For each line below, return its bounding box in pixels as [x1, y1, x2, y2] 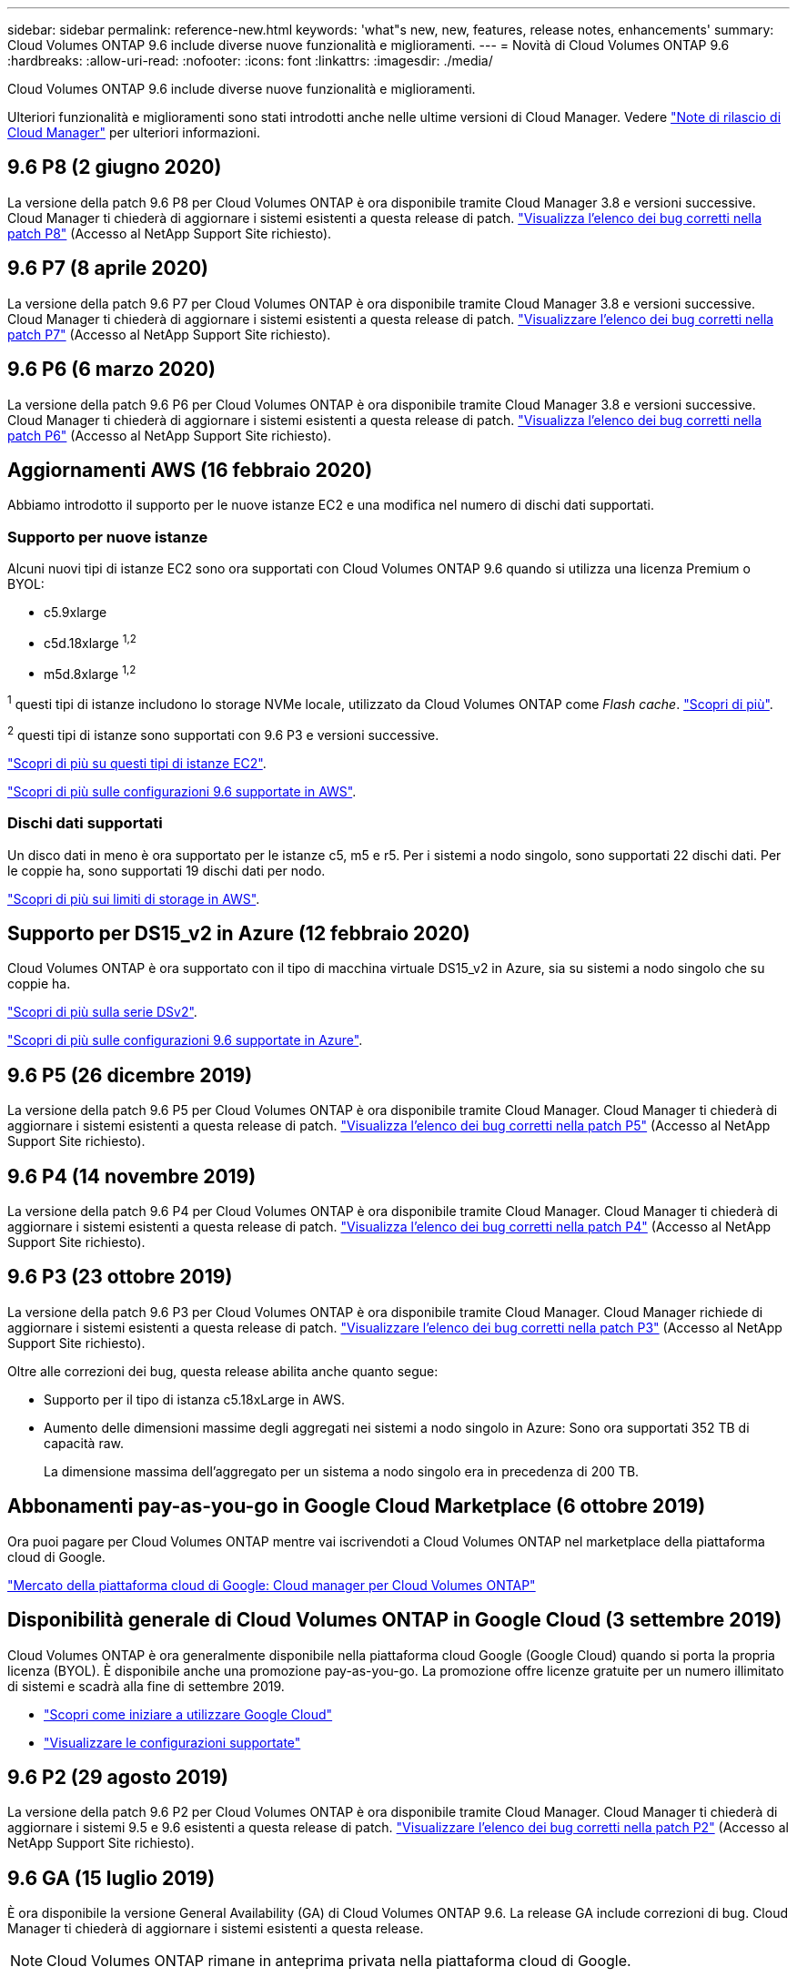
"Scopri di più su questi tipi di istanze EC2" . [7, 755, 267, 771]
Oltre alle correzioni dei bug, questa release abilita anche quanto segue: [7, 1363, 439, 1379]
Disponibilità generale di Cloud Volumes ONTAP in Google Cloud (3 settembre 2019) [7, 1608, 782, 1632]
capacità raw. [44, 1435, 124, 1451]
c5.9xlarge [44, 604, 107, 621]
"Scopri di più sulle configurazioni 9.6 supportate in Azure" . [7, 1032, 363, 1049]
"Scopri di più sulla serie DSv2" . [7, 1004, 197, 1020]
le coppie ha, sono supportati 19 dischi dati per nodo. [7, 862, 326, 878]
